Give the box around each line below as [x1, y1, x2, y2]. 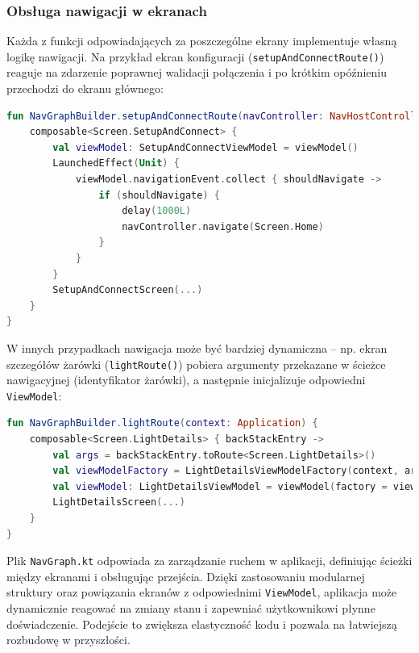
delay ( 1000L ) [122, 205, 192, 217]
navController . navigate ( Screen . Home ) [122, 220, 324, 232]
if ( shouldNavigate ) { [98, 189, 220, 201]
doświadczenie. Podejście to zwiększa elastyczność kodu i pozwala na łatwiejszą [6, 615, 397, 632]
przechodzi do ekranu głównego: [6, 80, 164, 97]
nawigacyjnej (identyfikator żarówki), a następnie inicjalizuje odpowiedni [6, 371, 366, 388]
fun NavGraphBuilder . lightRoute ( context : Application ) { [6, 417, 318, 429]
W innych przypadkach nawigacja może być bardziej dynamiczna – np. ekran [6, 339, 388, 356]
